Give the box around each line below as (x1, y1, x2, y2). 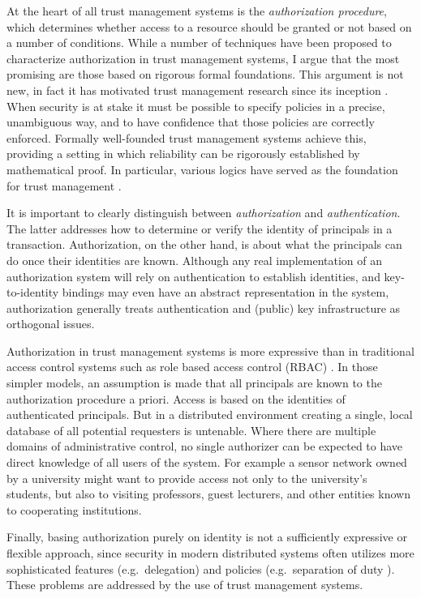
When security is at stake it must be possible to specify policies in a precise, (6, 97, 385, 114)
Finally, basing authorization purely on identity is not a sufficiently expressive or (6, 528, 407, 545)
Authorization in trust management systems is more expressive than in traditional (6, 342, 415, 359)
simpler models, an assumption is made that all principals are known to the (6, 374, 382, 391)
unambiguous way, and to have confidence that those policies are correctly (6, 113, 375, 130)
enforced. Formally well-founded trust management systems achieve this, (6, 129, 367, 146)
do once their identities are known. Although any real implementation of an (6, 251, 382, 268)
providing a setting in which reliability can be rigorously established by (6, 145, 360, 162)
